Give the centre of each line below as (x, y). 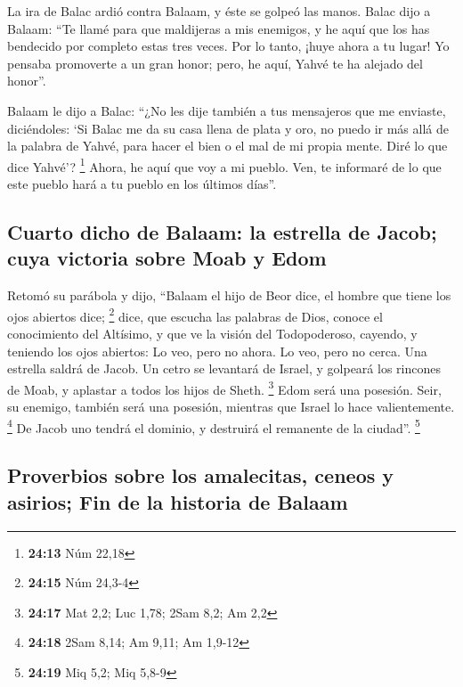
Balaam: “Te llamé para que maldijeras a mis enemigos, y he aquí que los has (219, 28)
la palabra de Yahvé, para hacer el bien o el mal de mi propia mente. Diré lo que (227, 146)
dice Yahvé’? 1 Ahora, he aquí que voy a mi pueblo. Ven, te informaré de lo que (224, 165)
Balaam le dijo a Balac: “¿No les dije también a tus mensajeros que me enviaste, (227, 110)
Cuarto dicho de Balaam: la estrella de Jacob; (222, 231)
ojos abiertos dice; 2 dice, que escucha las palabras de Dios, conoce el (195, 315)
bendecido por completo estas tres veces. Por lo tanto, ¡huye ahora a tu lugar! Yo (228, 46)
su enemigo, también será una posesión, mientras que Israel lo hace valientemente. (231, 407)
